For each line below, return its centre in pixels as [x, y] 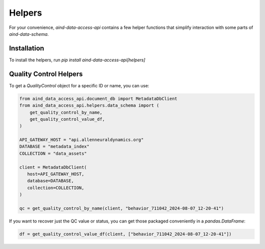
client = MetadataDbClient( [53, 167]
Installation [26, 48]
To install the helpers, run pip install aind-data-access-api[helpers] [77, 60]
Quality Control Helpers [46, 74]
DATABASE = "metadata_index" [54, 147]
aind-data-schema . [29, 34]
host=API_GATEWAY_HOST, [56, 174]
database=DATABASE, [51, 181]
